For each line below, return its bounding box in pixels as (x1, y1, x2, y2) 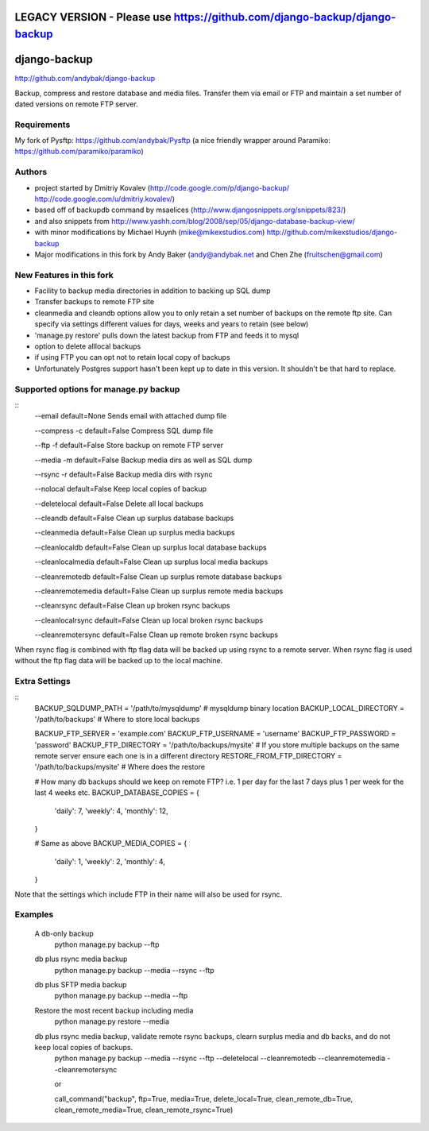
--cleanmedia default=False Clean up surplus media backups (34, 528, 236, 538)
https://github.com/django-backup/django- (173, 10, 396, 24)
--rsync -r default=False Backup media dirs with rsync (34, 469, 213, 479)
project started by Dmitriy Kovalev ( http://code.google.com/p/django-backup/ (34, 183, 290, 192)
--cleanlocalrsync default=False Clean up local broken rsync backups (34, 616, 264, 625)
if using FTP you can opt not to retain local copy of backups (34, 353, 230, 362)
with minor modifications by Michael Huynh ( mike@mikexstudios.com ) (34, 227, 265, 237)
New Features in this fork (14, 269, 114, 280)
